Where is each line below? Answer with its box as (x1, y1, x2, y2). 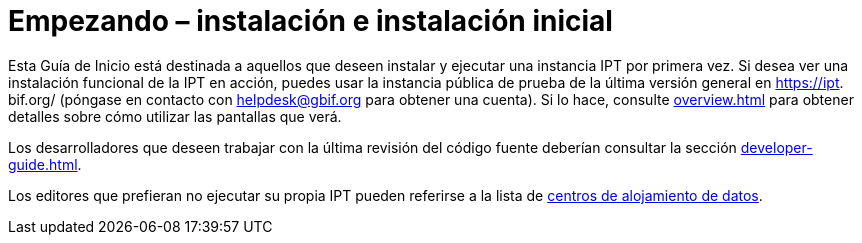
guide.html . (8, 155, 82, 173)
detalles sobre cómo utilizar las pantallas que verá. (8, 107, 342, 125)
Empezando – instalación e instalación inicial (8, 4, 613, 38)
